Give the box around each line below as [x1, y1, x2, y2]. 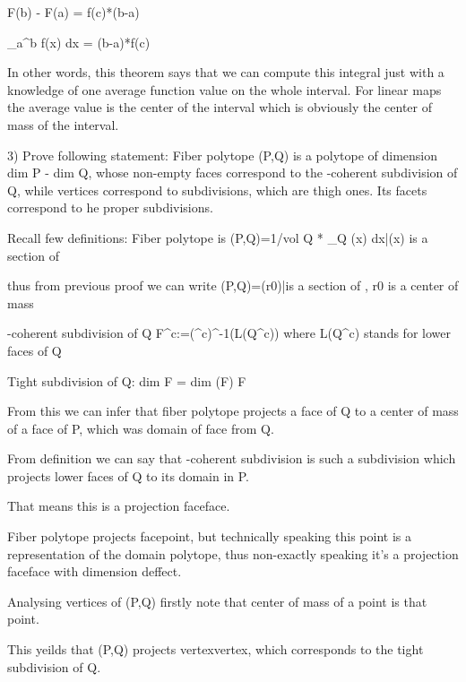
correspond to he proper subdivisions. [7, 198, 213, 217]
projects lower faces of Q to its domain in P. [7, 466, 249, 485]
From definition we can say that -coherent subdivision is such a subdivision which [7, 449, 456, 468]
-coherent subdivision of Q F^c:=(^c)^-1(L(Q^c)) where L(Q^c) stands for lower [7, 324, 451, 342]
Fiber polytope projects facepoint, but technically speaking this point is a [7, 527, 411, 546]
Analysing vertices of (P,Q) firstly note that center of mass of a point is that [7, 591, 427, 610]
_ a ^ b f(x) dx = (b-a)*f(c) [7, 32, 151, 51]
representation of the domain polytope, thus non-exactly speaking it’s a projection [7, 544, 459, 563]
